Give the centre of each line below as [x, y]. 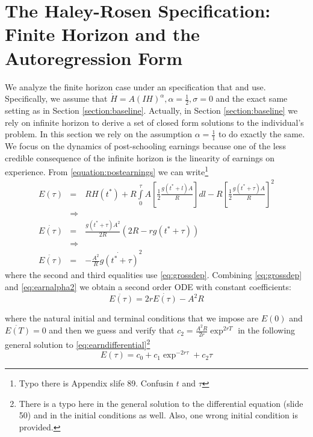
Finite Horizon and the [102, 34]
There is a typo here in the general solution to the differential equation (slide [161, 403]
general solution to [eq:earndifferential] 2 [78, 343]
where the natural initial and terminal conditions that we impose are [132, 318]
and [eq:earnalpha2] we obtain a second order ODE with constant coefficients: [148, 286]
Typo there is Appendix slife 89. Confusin [96, 383]
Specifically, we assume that [56, 98]
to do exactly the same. [262, 134]
